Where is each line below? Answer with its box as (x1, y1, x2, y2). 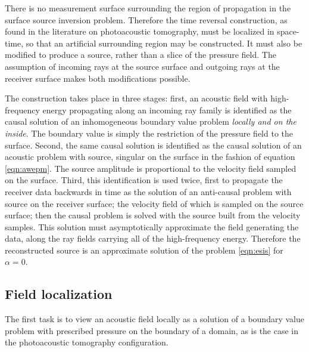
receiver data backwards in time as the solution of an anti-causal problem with (5, 185, 292, 197)
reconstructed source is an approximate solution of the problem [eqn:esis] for (5, 243, 283, 256)
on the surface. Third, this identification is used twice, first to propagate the (5, 174, 283, 186)
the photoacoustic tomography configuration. (5, 336, 168, 348)
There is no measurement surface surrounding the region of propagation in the (5, 2, 291, 14)
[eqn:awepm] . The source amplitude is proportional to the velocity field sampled (5, 162, 296, 174)
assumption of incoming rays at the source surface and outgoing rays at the (5, 60, 280, 72)
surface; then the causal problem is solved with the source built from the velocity (5, 209, 301, 221)
